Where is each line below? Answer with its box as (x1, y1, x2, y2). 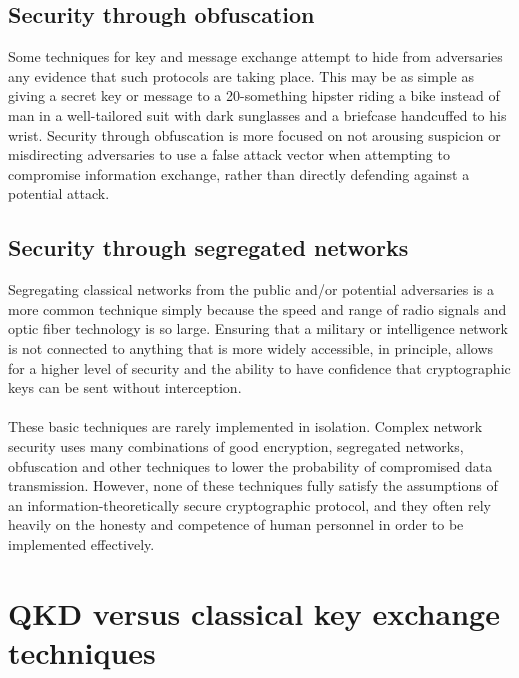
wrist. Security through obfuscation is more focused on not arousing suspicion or (8, 124, 501, 145)
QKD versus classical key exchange (8, 592, 500, 633)
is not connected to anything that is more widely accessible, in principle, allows (8, 337, 494, 358)
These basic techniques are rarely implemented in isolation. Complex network (8, 416, 483, 437)
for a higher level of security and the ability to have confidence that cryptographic (8, 357, 511, 378)
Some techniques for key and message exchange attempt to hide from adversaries (8, 46, 503, 67)
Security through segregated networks (8, 232, 409, 263)
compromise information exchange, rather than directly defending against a (8, 163, 470, 184)
